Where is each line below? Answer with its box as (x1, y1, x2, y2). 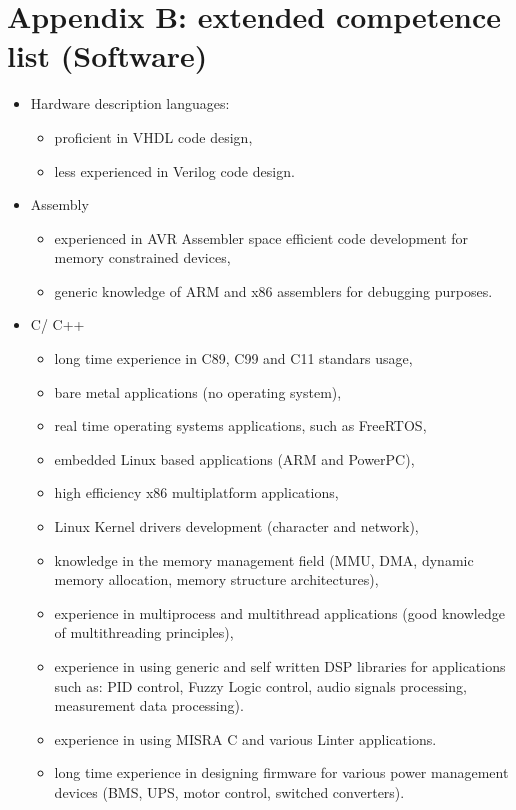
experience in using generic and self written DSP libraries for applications (54, 656, 506, 676)
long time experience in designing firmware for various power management (54, 762, 509, 783)
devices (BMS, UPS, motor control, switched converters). (54, 781, 405, 802)
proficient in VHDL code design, (54, 126, 253, 147)
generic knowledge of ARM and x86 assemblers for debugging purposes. (54, 280, 493, 301)
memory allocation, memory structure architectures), (54, 569, 379, 590)
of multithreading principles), (54, 622, 234, 643)
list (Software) (7, 35, 208, 76)
